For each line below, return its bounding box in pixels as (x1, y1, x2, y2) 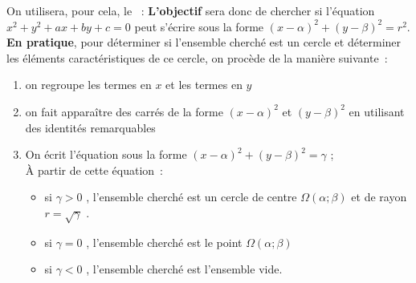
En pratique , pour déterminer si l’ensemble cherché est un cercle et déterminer (6, 34, 402, 51)
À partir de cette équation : (25, 161, 163, 178)
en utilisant (349, 103, 405, 119)
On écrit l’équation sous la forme (25, 146, 187, 163)
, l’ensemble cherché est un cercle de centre (86, 188, 297, 205)
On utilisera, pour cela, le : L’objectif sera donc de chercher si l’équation (6, 2, 375, 18)
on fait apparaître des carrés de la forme (25, 103, 223, 119)
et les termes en (165, 76, 243, 93)
